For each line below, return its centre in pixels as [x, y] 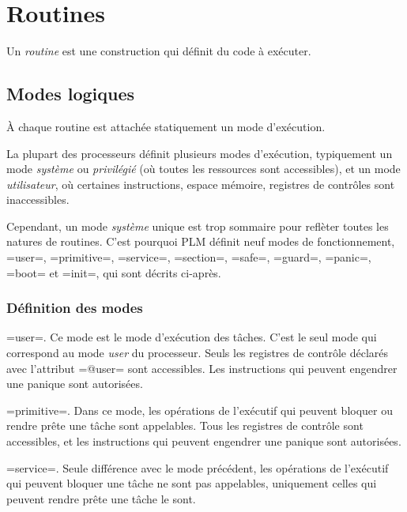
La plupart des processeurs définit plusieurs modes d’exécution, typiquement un [200, 153]
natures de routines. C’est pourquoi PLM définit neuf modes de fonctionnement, [201, 241]
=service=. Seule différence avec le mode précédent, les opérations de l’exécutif [198, 467]
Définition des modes [75, 308]
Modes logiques [71, 94]
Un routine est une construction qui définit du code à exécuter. [159, 51]
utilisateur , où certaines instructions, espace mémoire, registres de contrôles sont [201, 184]
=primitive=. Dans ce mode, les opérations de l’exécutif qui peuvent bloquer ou [200, 410]
